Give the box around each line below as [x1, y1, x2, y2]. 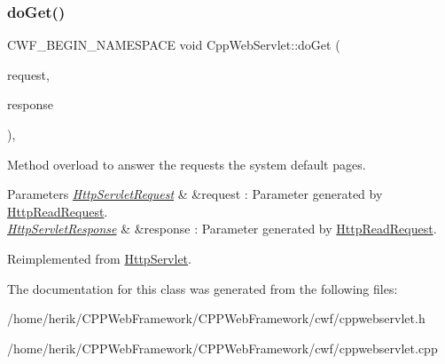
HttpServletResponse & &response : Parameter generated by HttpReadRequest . [7, 219, 437, 238]
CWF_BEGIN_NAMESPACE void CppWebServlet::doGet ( [7, 36, 340, 54]
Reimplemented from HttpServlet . [7, 249, 191, 267]
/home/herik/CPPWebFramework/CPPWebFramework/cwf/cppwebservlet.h [7, 309, 425, 328]
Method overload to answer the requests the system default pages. [7, 154, 366, 173]
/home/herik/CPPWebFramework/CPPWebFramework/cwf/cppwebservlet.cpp [7, 338, 438, 357]
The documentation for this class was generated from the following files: [7, 279, 398, 297]
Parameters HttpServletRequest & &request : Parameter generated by [7, 185, 383, 203]
